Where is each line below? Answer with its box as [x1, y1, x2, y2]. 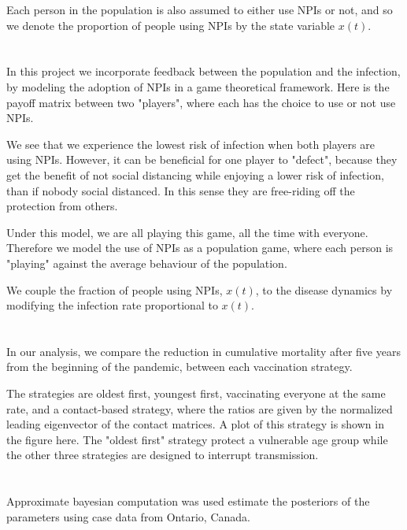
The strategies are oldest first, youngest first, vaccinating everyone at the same [6, 385, 386, 402]
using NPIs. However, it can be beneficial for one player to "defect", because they [6, 151, 398, 168]
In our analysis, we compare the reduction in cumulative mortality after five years [6, 343, 401, 359]
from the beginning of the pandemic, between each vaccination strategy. [6, 358, 353, 375]
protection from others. [6, 198, 118, 214]
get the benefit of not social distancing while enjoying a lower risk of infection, [6, 166, 384, 183]
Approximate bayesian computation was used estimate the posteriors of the [6, 493, 370, 510]
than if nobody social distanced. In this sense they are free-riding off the [6, 182, 355, 198]
